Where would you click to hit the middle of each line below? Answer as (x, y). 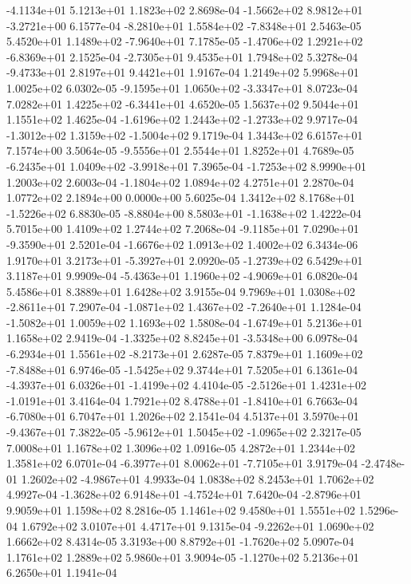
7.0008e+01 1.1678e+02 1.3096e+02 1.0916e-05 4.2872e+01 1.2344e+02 (181, 447)
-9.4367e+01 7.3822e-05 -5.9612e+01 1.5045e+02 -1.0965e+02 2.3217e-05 (184, 432)
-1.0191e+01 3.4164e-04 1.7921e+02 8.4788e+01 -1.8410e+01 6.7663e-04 (182, 400)
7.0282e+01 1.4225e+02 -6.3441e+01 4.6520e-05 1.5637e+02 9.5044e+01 (183, 103)
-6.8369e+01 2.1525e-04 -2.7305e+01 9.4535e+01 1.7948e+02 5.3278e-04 (182, 56)
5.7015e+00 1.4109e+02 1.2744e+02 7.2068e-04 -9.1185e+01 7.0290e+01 (183, 229)
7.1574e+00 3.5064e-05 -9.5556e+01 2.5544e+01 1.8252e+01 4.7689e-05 (180, 150)
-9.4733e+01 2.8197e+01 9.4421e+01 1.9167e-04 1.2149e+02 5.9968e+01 (183, 72)
